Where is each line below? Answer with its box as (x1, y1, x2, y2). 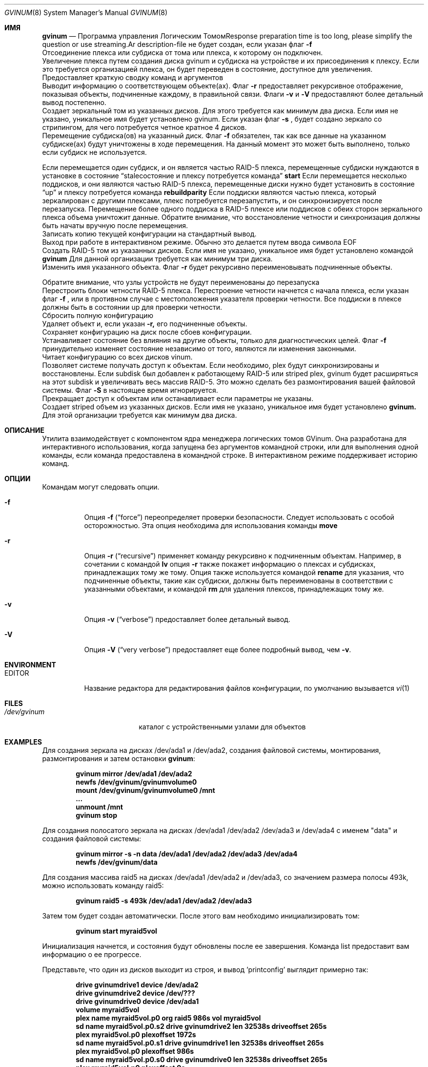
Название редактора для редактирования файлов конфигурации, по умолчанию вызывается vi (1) (84, 684, 410, 692)
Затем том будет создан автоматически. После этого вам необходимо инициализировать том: (42, 912, 360, 920)
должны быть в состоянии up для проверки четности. (42, 303, 223, 311)
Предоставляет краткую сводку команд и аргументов (42, 73, 224, 82)
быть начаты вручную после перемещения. (42, 221, 188, 230)
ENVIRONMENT (4, 661, 56, 669)
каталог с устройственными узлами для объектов (139, 723, 306, 731)
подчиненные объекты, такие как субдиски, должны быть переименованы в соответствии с (84, 576, 393, 585)
